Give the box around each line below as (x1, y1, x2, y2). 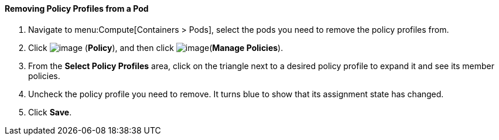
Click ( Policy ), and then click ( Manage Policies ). (28, 42, 283, 53)
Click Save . (28, 107, 72, 117)
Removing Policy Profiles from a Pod (5, 4, 149, 13)
